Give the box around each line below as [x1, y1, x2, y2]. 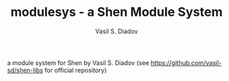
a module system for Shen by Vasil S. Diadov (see [7, 58, 149, 66]
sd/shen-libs [7, 66, 44, 74]
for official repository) [44, 66, 108, 74]
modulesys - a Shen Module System [10, 4, 223, 20]
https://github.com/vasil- [150, 58, 222, 66]
